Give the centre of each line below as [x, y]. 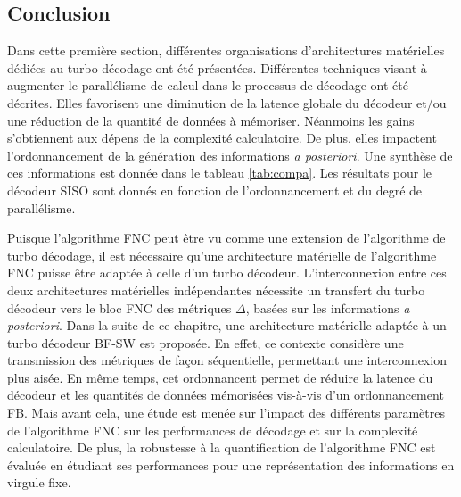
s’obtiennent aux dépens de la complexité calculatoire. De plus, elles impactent [222, 138]
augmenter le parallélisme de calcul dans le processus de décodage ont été [208, 85]
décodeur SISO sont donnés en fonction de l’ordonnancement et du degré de [215, 190]
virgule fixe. [39, 482]
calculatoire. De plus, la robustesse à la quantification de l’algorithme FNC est [222, 447]
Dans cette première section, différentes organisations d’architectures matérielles [226, 50]
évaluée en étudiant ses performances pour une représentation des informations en [231, 464]
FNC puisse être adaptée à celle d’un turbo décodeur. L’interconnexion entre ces [227, 273]
